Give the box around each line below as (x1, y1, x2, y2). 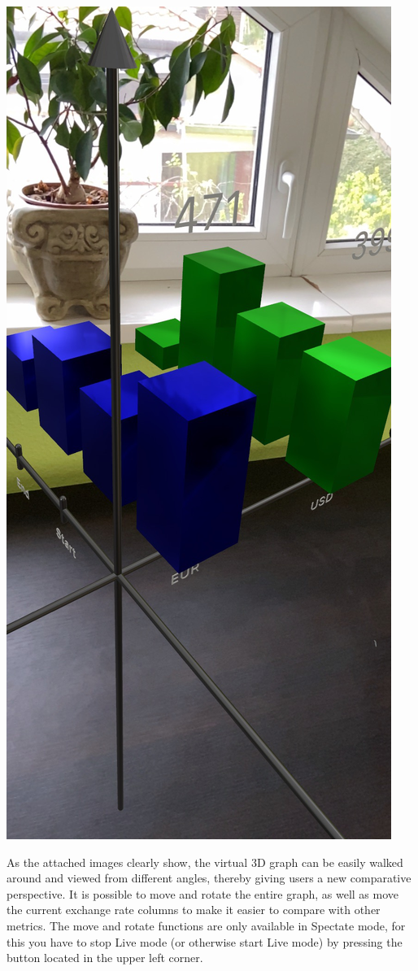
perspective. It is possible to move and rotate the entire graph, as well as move (7, 885, 398, 902)
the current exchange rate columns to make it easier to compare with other (7, 901, 381, 918)
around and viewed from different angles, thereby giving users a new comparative (7, 869, 411, 886)
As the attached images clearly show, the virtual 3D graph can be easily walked (7, 853, 403, 870)
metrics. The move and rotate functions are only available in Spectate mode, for (7, 917, 406, 934)
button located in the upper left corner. (7, 949, 203, 966)
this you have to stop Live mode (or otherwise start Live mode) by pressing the (7, 933, 403, 950)
